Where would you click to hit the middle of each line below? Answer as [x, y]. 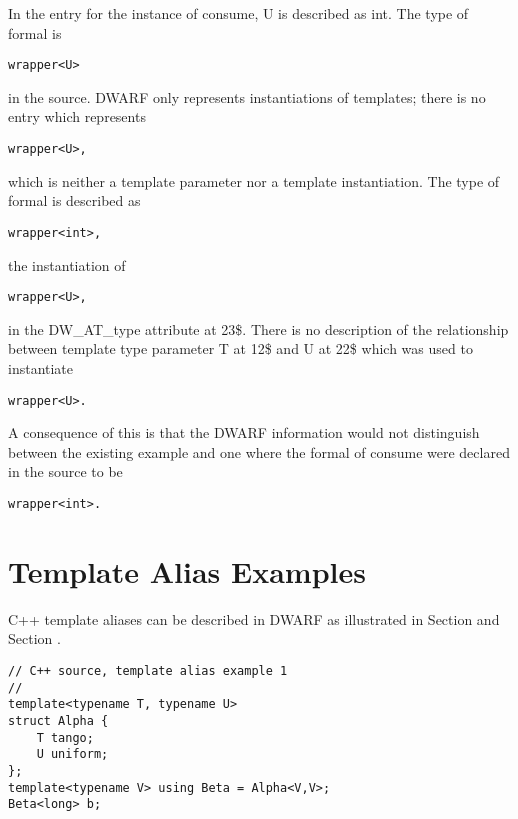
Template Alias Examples [187, 570]
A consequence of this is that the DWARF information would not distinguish [244, 432]
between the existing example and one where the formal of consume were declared [259, 451]
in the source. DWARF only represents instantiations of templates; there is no [247, 96]
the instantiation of [67, 264]
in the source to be [65, 471]
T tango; [65, 737]
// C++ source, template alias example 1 [148, 670]
